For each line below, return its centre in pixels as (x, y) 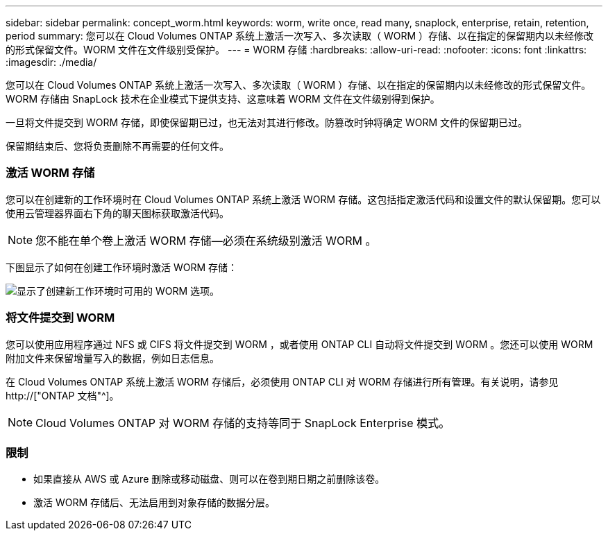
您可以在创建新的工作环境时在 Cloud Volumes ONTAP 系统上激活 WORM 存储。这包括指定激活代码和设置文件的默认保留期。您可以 (303, 199)
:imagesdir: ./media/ (51, 62)
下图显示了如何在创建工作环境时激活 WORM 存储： (122, 267)
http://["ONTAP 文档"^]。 (62, 395)
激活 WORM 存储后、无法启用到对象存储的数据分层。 (154, 503)
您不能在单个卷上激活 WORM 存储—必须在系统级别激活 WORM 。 (206, 240)
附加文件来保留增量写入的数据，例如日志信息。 (112, 358)
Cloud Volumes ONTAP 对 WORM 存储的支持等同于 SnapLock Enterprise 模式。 (243, 423)
